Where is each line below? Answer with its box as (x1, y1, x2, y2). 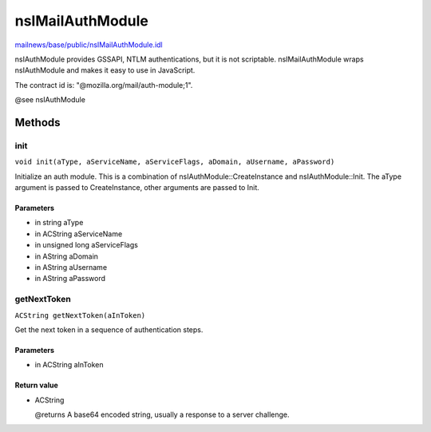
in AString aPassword (34, 274, 106, 283)
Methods (14, 116, 61, 129)
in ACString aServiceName (34, 228, 123, 239)
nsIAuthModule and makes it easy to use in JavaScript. (14, 65, 196, 75)
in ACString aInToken (34, 360, 104, 370)
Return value (14, 380, 59, 390)
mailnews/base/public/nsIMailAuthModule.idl (14, 40, 163, 50)
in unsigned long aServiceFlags (34, 240, 139, 250)
